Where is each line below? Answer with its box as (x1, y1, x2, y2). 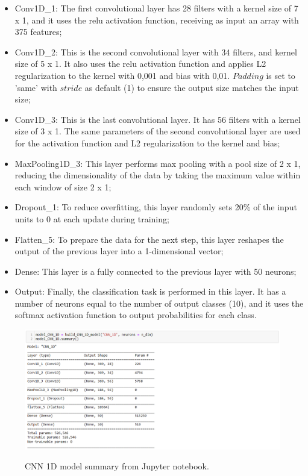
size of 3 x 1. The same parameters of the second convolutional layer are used (14, 125, 301, 137)
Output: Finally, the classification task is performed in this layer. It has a (14, 285, 286, 298)
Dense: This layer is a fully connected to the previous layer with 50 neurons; (14, 265, 297, 277)
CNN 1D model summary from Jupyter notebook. (25, 460, 209, 472)
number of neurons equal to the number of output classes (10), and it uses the (14, 296, 304, 309)
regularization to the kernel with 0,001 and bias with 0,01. (14, 69, 230, 81)
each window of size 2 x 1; (14, 180, 112, 193)
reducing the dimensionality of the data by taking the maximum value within (14, 169, 301, 181)
